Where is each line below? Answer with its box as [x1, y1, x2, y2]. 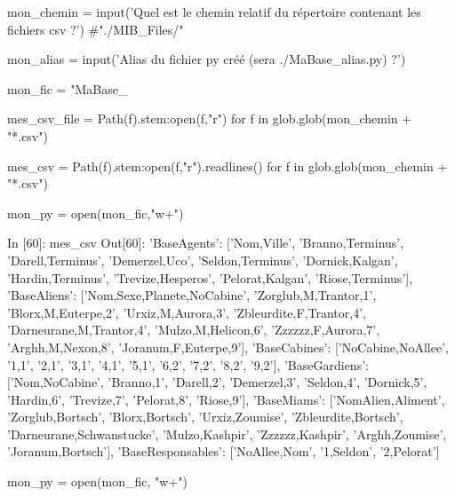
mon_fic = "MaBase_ [7, 79, 128, 98]
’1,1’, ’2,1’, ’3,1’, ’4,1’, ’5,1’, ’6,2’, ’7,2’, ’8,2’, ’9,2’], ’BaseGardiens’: [7, 355, 369, 374]
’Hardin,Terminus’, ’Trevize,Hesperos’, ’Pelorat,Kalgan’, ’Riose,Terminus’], [7, 268, 413, 287]
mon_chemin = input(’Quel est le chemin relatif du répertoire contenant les [7, 3, 421, 20]
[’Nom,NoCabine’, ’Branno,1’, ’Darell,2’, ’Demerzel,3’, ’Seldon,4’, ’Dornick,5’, [7, 373, 427, 391]
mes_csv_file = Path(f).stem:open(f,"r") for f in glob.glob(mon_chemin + [7, 109, 412, 128]
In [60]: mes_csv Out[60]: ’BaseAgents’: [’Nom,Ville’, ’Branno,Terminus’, [7, 233, 404, 252]
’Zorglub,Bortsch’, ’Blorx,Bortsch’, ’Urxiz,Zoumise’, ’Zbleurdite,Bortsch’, [7, 407, 403, 426]
